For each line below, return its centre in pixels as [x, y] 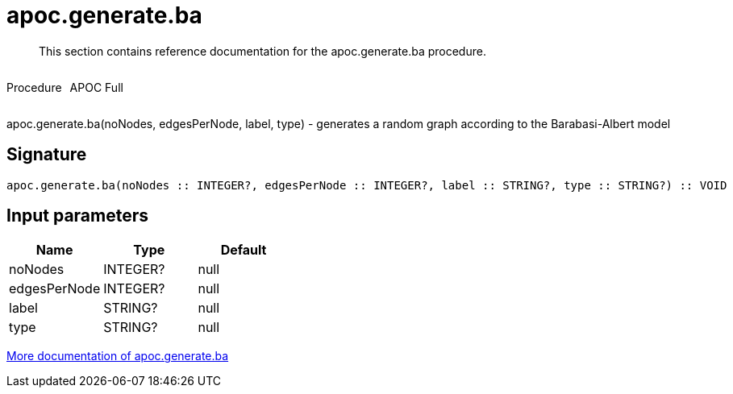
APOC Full [96, 87]
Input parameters [78, 216]
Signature [47, 155]
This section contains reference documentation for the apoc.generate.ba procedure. [262, 51]
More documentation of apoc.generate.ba [118, 356]
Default [244, 250]
